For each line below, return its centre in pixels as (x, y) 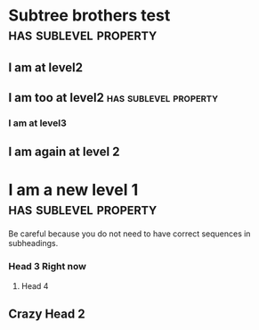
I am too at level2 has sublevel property (113, 98)
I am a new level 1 (73, 190)
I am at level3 (38, 123)
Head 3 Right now (47, 267)
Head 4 (35, 285)
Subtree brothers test (89, 16)
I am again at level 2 (64, 152)
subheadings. (33, 243)
